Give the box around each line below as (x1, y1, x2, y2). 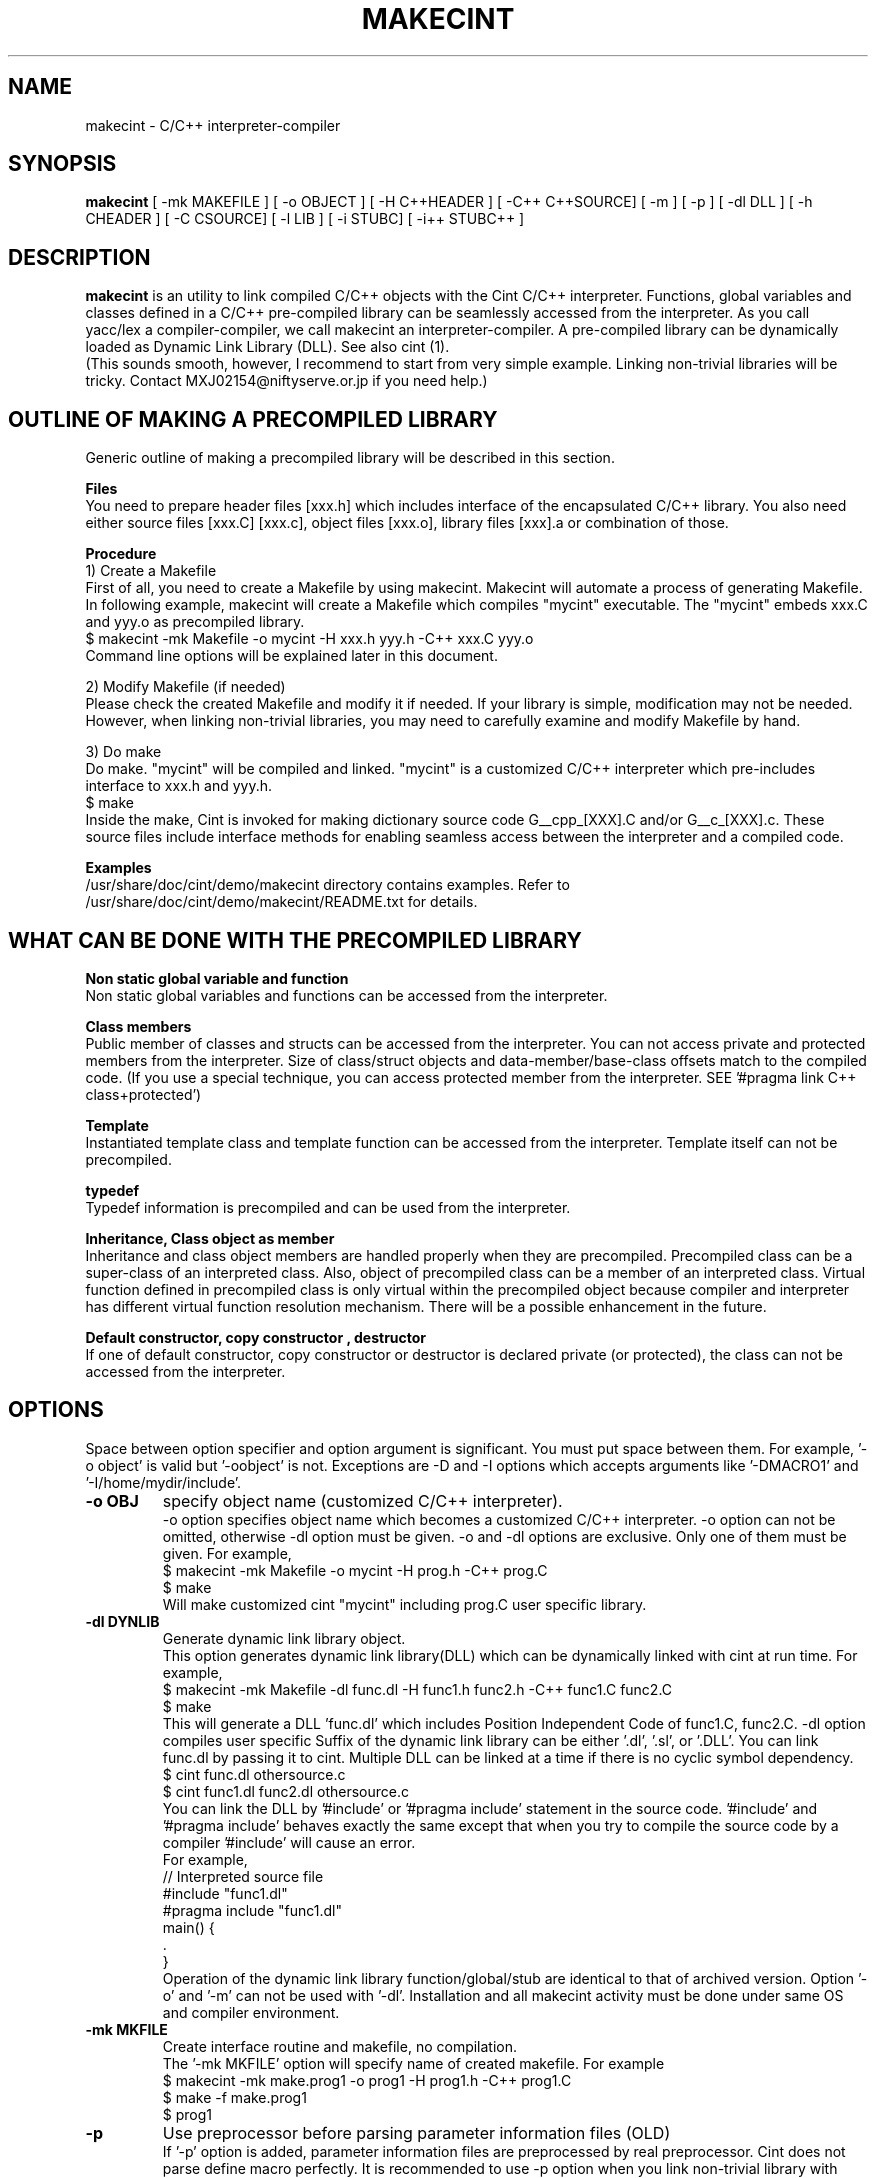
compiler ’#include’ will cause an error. (162, 1833, 416, 1851)
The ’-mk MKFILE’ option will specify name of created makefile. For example (162, 2054, 665, 2072)
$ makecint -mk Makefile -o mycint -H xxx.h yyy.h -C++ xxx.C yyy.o (85, 630, 534, 648)
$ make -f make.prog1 (162, 2088, 307, 2106)
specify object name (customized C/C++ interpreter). (162, 1490, 563, 1511)
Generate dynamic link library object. (162, 1629, 406, 1647)
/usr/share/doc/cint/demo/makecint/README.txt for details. (85, 893, 478, 911)
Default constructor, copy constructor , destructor (85, 1328, 427, 1346)
